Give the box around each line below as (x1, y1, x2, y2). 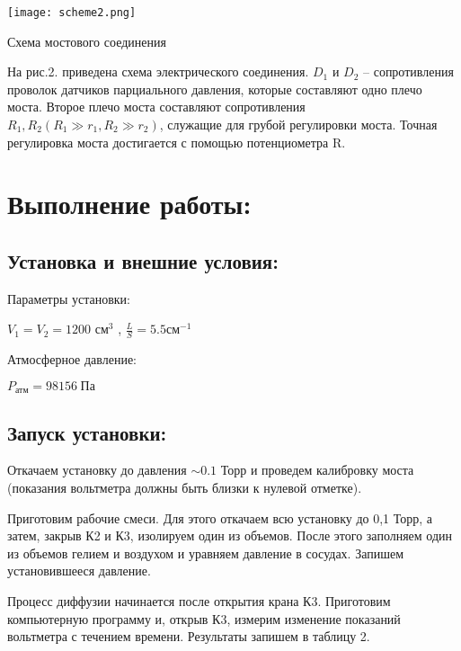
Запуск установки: (7, 418, 167, 446)
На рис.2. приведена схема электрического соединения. (7, 62, 309, 81)
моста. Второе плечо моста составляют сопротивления (7, 97, 306, 116)
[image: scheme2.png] (7, 6, 137, 19)
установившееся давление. (7, 561, 151, 580)
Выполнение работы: (7, 185, 252, 222)
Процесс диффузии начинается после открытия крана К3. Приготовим (7, 592, 391, 611)
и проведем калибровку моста (250, 460, 414, 479)
